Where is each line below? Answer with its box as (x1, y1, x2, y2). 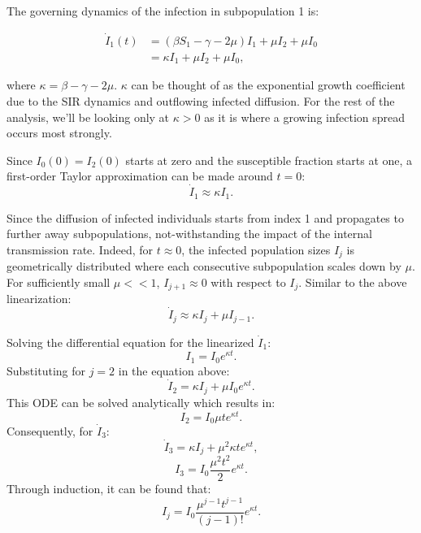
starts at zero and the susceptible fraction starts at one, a (125, 151, 413, 168)
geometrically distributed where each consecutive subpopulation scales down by (7, 258, 401, 275)
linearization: (7, 290, 72, 307)
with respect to (210, 273, 286, 290)
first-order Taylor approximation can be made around (7, 167, 273, 184)
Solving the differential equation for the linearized (7, 333, 254, 350)
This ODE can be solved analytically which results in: (7, 393, 276, 410)
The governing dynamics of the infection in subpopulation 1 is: (7, 2, 319, 19)
